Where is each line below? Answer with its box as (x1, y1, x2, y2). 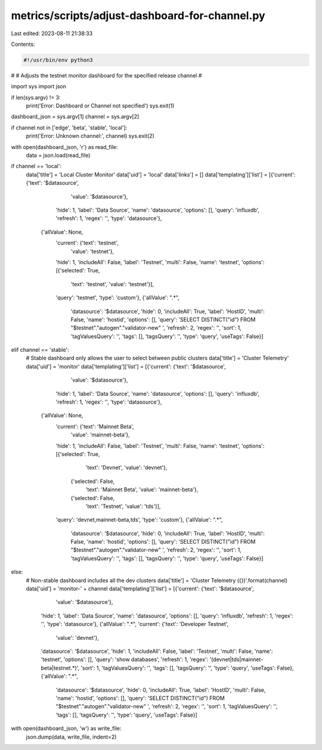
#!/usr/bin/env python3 (23, 57, 94, 63)
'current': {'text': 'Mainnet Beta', (55, 423, 134, 430)
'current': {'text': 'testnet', (55, 239, 119, 247)
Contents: (11, 41, 35, 48)
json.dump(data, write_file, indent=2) (26, 733, 117, 740)
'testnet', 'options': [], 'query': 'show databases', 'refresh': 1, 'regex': (41, 656, 209, 663)
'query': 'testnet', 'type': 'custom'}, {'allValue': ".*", (55, 294, 180, 301)
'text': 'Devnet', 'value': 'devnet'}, (85, 464, 168, 471)
